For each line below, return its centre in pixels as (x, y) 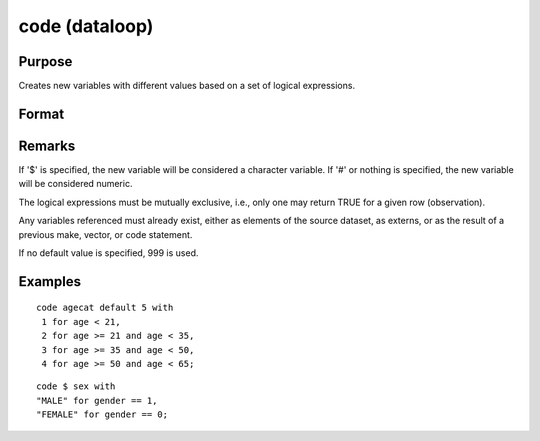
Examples (50, 281)
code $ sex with (76, 386)
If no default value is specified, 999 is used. (108, 252)
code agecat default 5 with (105, 308)
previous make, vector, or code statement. (105, 234)
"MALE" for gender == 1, (97, 400)
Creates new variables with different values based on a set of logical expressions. (186, 86)
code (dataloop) (86, 26)
